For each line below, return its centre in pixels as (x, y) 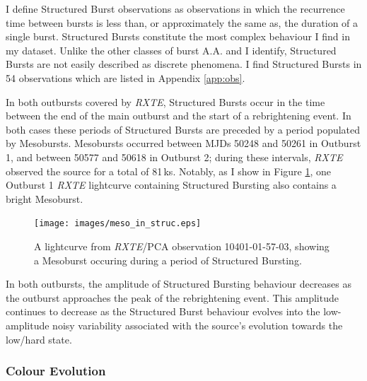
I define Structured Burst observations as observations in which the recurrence (175, 8)
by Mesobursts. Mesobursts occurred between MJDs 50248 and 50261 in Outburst (183, 143)
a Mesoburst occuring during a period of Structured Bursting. (168, 260)
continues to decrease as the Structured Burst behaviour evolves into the (163, 311)
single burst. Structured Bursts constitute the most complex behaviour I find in (178, 36)
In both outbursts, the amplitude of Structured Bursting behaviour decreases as (179, 284)
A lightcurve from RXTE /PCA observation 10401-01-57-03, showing (182, 246)
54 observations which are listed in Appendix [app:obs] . (126, 77)
